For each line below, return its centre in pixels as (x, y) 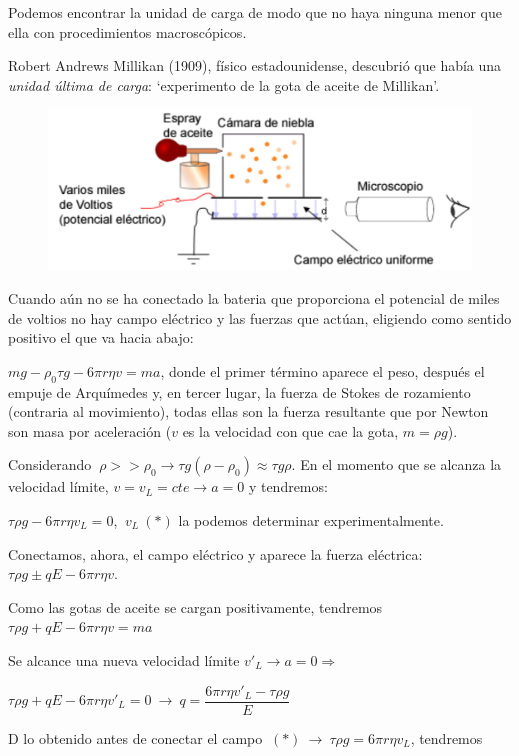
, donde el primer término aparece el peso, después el (322, 370)
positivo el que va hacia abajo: (101, 337)
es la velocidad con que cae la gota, (290, 430)
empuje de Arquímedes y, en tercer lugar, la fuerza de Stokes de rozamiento (239, 391)
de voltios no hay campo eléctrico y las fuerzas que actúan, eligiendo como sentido (260, 317)
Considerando (50, 464)
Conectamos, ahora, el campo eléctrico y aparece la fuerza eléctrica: (215, 553)
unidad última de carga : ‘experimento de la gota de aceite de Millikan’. (224, 84)
